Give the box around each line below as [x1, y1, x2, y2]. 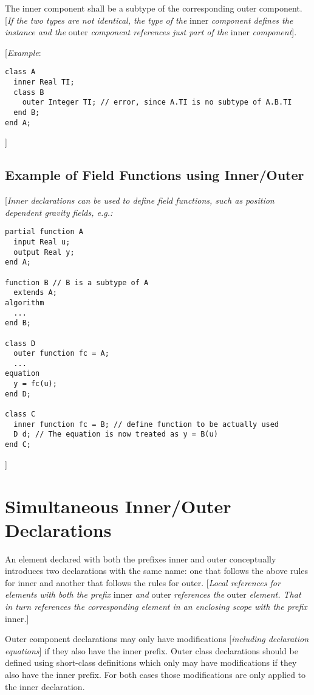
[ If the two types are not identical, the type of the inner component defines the [5, 13, 293, 26]
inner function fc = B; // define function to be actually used [13, 420, 279, 429]
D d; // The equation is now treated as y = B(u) [13, 430, 218, 439]
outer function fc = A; [13, 349, 109, 358]
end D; [5, 389, 31, 398]
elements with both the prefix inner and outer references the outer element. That [5, 588, 301, 601]
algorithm [5, 298, 44, 307]
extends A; [13, 288, 57, 297]
